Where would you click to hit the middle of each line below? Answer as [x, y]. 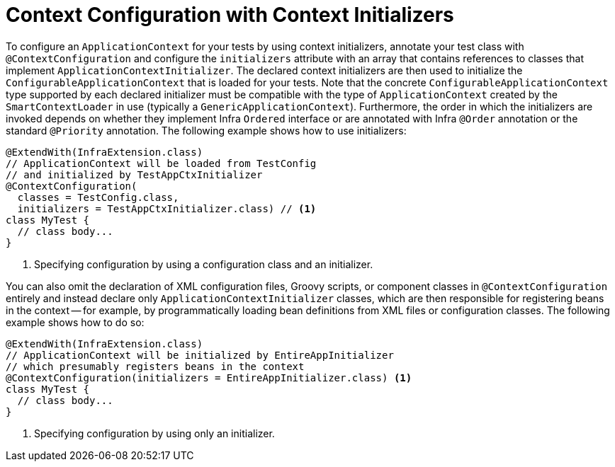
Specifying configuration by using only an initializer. [154, 433]
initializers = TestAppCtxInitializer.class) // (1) [167, 208]
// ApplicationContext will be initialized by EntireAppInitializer [200, 355]
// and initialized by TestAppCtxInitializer [134, 174]
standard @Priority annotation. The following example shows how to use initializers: [206, 130]
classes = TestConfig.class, [98, 197]
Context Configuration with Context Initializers [230, 15]
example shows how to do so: [75, 322]
